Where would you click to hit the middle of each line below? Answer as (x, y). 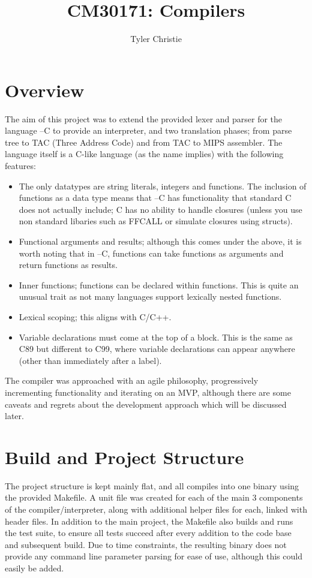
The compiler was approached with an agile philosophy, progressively (132, 380)
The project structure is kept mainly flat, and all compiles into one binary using (152, 485)
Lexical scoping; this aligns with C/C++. (95, 316)
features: (20, 166)
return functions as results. (68, 265)
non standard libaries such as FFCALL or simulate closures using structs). (156, 221)
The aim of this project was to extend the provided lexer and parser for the (144, 118)
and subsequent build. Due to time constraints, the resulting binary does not (146, 544)
